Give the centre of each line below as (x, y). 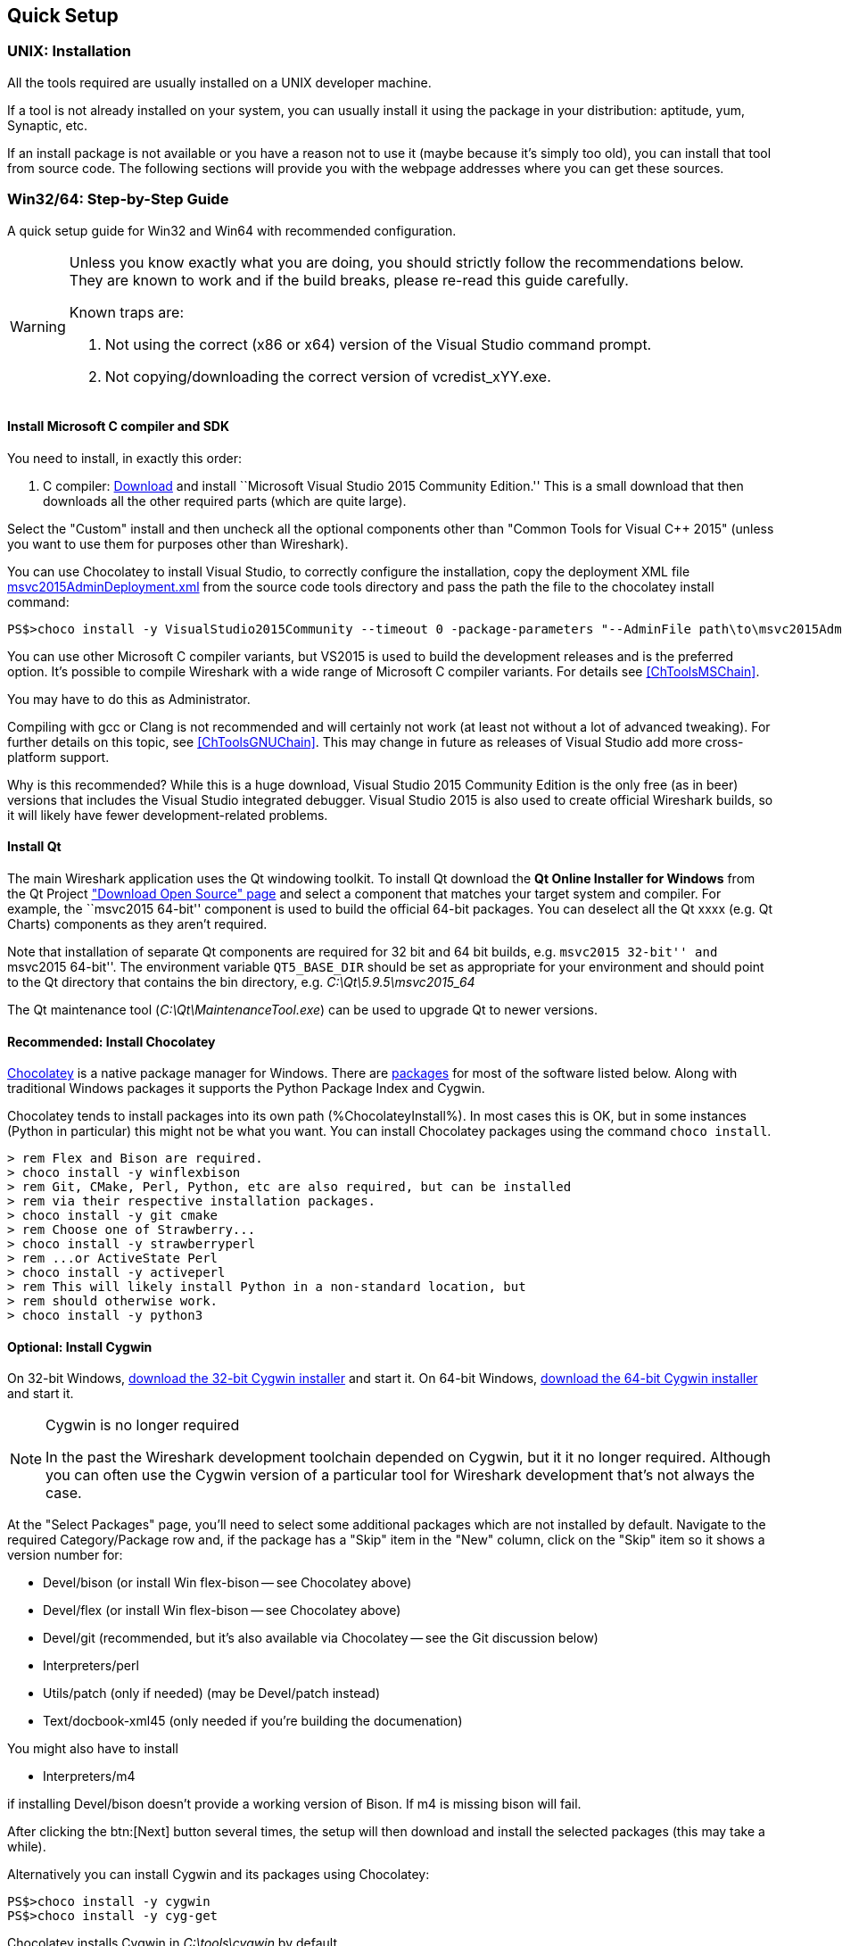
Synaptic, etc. (48, 125)
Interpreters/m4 (89, 1776)
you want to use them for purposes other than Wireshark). (178, 543)
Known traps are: (127, 312)
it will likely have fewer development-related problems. (168, 815)
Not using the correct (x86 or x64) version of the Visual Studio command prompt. (378, 344)
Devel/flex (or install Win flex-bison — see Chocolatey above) (222, 1611)
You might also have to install (93, 1749)
